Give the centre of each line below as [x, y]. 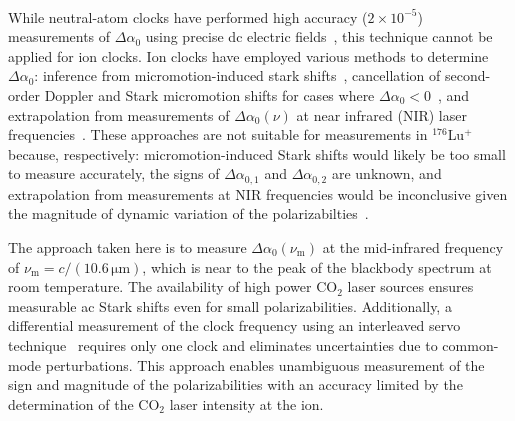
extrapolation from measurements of [119, 114]
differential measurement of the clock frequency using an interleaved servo [234, 325]
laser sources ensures [410, 286]
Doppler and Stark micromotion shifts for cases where [209, 94]
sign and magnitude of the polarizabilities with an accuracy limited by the [235, 384]
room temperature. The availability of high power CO [173, 286]
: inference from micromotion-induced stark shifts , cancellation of [237, 75]
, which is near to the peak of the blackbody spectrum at [317, 266]
